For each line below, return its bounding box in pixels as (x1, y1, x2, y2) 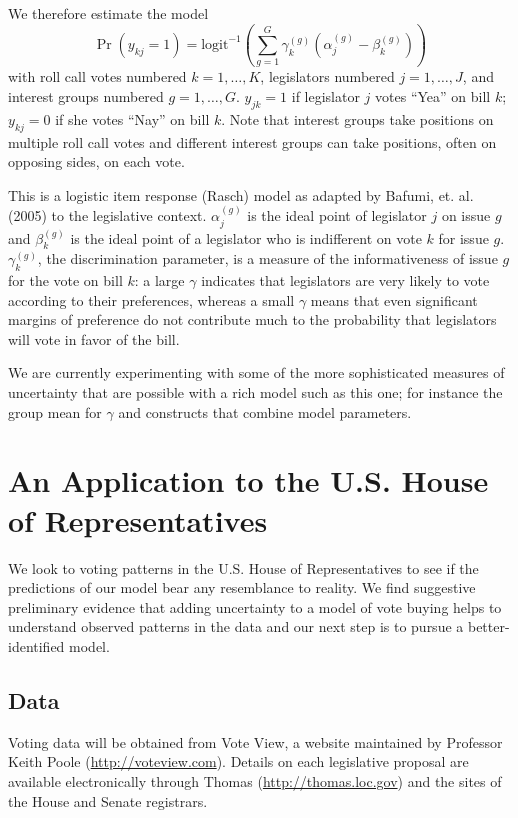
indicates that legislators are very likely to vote (201, 270, 490, 291)
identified (8, 635, 65, 656)
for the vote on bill (8, 270, 123, 291)
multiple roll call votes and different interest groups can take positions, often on (8, 131, 497, 152)
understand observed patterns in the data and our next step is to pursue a (8, 616, 464, 637)
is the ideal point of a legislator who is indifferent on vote (70, 227, 422, 248)
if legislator (291, 85, 360, 106)
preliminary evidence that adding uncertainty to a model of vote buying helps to (8, 596, 502, 617)
